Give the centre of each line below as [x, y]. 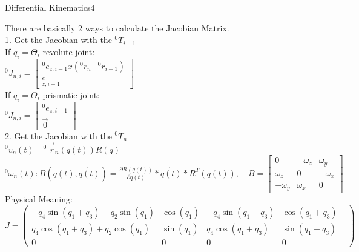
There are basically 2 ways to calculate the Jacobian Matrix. [117, 28]
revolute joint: [69, 51]
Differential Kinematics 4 [50, 7]
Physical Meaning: [39, 198]
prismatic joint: [71, 94]
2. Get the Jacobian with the [58, 135]
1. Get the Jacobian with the [58, 40]
